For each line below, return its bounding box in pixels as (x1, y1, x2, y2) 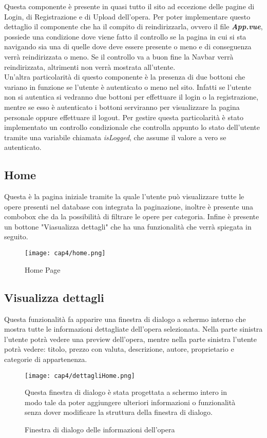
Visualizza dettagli (4, 289, 104, 305)
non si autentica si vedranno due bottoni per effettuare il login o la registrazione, (4, 91, 259, 102)
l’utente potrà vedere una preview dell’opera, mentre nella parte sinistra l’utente (4, 333, 257, 344)
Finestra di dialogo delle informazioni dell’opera (25, 424, 175, 434)
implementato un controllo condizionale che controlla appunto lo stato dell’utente (4, 122, 260, 132)
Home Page (25, 264, 61, 275)
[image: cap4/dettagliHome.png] (25, 372, 135, 379)
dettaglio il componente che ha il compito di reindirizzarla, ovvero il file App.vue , (4, 21, 263, 32)
